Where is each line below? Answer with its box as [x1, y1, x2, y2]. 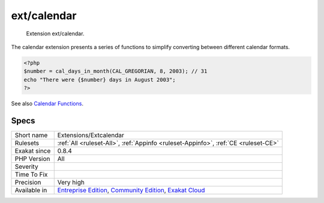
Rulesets [14, 138, 39, 147]
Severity [14, 162, 38, 171]
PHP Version [14, 154, 50, 163]
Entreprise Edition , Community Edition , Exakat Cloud [57, 186, 205, 194]
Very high [57, 178, 85, 186]
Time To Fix [14, 170, 48, 178]
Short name [14, 131, 48, 139]
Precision [14, 178, 41, 186]
